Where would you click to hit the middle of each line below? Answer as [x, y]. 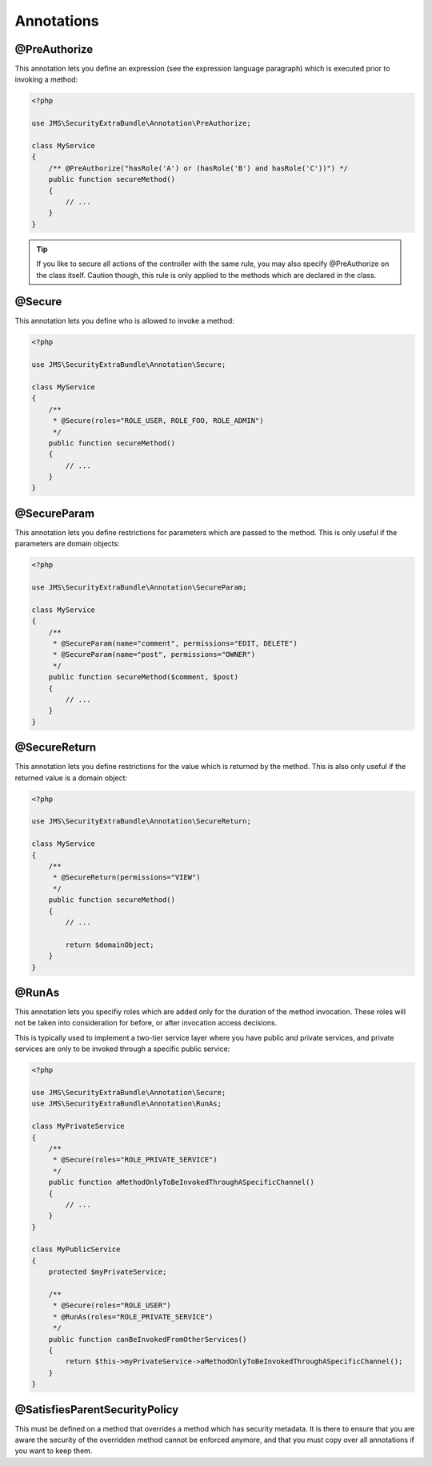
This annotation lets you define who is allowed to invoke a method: [125, 321]
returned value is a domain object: [71, 778]
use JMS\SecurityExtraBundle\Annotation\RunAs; [126, 1104]
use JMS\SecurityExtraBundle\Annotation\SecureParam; [139, 588]
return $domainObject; [110, 944]
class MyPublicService [76, 1249]
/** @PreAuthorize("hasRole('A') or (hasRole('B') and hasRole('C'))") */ [198, 168]
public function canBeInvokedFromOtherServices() [148, 1339]
